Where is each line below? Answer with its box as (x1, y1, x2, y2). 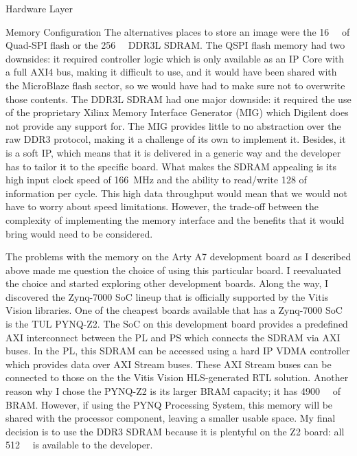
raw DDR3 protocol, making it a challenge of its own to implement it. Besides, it (5, 132, 346, 146)
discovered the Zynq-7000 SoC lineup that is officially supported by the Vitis (5, 289, 329, 304)
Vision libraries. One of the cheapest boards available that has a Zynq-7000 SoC (5, 303, 343, 317)
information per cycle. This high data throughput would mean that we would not (5, 185, 348, 200)
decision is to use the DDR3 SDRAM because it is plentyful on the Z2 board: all (5, 424, 345, 438)
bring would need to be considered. (5, 226, 153, 240)
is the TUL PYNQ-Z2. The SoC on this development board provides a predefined (5, 317, 348, 331)
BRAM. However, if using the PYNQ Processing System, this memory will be (5, 397, 333, 411)
